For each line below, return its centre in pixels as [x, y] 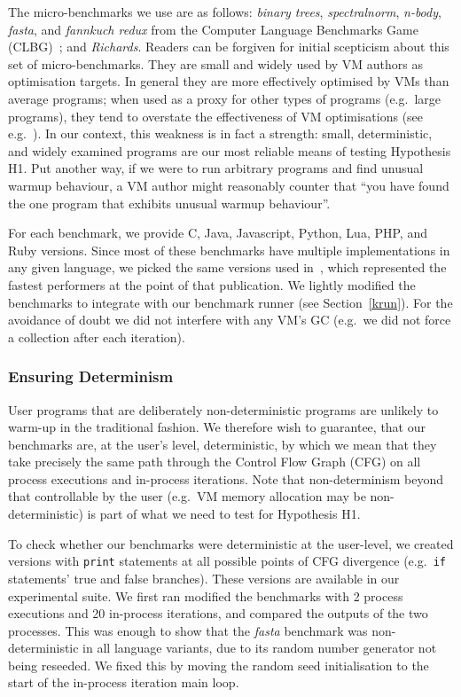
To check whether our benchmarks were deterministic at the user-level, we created [231, 543]
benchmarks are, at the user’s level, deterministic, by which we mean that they [223, 444]
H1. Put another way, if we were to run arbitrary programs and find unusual [216, 168]
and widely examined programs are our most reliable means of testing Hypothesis [230, 150]
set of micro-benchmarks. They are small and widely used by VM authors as [216, 63]
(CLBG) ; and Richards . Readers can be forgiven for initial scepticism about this [229, 47]
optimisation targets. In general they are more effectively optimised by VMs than [229, 81]
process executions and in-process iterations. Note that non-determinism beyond [226, 478]
